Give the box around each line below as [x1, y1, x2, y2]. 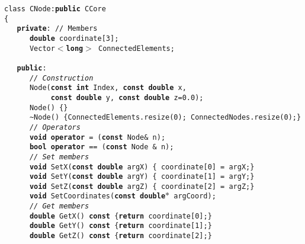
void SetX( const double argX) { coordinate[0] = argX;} [29, 162, 255, 171]
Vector [29, 44, 55, 53]
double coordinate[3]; [29, 34, 119, 43]
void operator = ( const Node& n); [29, 133, 166, 142]
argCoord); [174, 192, 216, 201]
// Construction [29, 73, 94, 82]
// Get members [29, 202, 89, 211]
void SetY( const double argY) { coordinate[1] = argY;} [29, 172, 255, 181]
